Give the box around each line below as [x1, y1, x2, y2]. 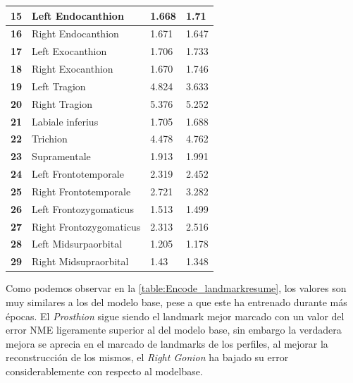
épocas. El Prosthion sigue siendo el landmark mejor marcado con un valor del [6, 308, 345, 323]
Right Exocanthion [32, 61, 113, 76]
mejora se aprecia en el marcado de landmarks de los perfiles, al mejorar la [6, 336, 328, 351]
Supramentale [32, 149, 91, 164]
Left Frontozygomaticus [32, 201, 134, 216]
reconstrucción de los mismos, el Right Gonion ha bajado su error [6, 350, 289, 365]
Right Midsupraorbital [32, 254, 129, 269]
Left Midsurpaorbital [32, 236, 123, 251]
